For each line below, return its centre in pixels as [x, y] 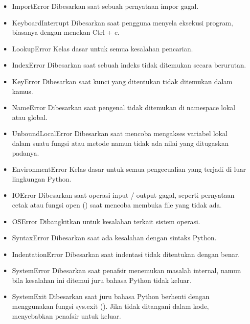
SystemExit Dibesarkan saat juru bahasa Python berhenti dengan [111, 296]
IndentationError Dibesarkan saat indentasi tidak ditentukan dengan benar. [126, 254]
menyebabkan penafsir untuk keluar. [67, 315]
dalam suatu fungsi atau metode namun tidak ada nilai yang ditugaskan [120, 143]
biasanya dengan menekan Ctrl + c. [66, 32]
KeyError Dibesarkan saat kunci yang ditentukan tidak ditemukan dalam [122, 81]
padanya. [25, 152]
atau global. [30, 117]
